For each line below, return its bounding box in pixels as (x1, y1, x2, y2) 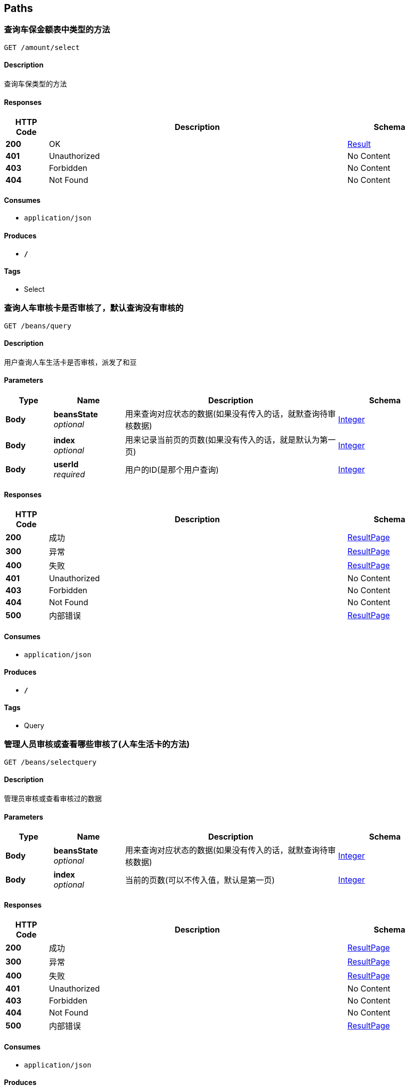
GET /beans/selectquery (4, 758, 97, 766)
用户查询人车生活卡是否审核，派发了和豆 (4, 357, 137, 366)
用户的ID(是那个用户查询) (125, 465, 219, 475)
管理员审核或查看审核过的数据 (4, 794, 102, 803)
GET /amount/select (4, 43, 80, 51)
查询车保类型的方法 (4, 79, 67, 88)
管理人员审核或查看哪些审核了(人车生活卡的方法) (4, 739, 190, 750)
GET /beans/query (4, 321, 71, 330)
